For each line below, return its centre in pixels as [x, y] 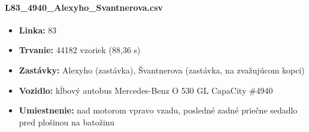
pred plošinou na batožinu [67, 122]
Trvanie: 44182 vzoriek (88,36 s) [80, 50]
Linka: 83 [38, 30]
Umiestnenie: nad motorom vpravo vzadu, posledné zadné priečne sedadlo [158, 110]
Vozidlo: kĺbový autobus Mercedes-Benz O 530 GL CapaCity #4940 [146, 90]
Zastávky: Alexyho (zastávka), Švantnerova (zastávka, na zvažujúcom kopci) [162, 70]
